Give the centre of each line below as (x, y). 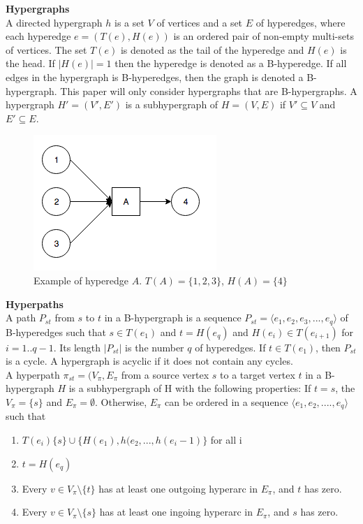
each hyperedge (38, 36)
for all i (226, 439)
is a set (129, 22)
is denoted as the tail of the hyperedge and (212, 49)
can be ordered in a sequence (227, 401)
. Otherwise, (121, 401)
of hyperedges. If (230, 347)
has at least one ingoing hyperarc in (176, 512)
